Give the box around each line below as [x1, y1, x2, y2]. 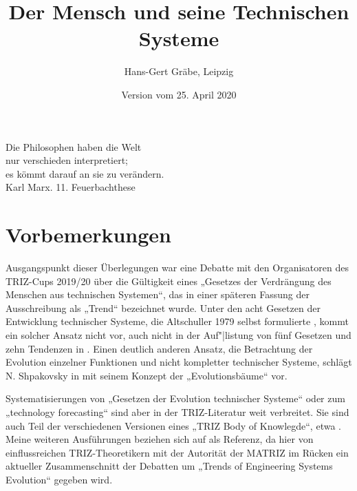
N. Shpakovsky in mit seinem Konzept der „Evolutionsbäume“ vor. [6, 368, 288, 382]
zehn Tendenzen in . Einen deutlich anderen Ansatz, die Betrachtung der [6, 341, 313, 355]
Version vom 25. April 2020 [121, 87, 237, 101]
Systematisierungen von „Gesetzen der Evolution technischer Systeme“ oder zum [6, 391, 345, 406]
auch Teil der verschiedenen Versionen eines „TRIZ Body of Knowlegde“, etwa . [6, 418, 341, 432]
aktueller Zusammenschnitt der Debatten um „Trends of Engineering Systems [6, 459, 333, 473]
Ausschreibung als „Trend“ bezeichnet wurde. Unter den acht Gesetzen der [6, 300, 321, 315]
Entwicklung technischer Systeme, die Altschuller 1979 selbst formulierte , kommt [6, 314, 349, 328]
